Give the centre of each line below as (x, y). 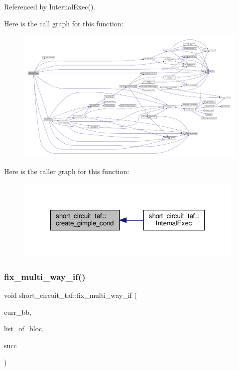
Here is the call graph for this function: (64, 23)
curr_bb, (18, 312)
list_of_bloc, (24, 328)
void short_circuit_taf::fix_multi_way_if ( (70, 295)
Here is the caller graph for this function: (67, 171)
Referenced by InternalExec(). (50, 6)
